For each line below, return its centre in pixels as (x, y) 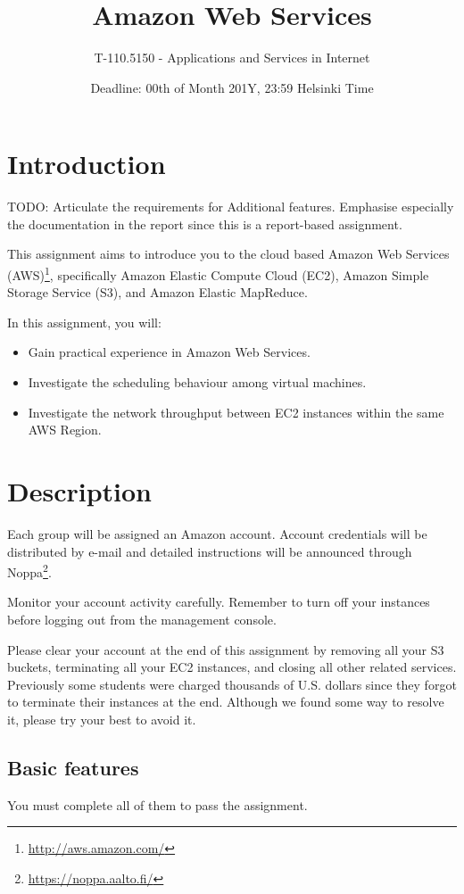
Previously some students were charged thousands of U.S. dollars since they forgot (232, 684)
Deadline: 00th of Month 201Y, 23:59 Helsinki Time (232, 87)
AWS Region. (65, 430)
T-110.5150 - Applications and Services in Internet (232, 58)
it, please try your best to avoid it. (102, 719)
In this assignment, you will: (84, 322)
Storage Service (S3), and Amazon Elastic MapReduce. (157, 292)
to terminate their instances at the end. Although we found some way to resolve (226, 702)
